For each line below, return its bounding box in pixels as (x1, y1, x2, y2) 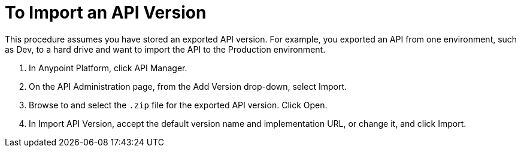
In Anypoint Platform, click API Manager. (29, 62, 187, 73)
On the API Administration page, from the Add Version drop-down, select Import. (29, 81, 347, 92)
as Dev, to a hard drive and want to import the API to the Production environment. (5, 44, 326, 54)
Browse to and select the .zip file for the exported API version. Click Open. (29, 99, 328, 110)
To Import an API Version (5, 2, 207, 23)
